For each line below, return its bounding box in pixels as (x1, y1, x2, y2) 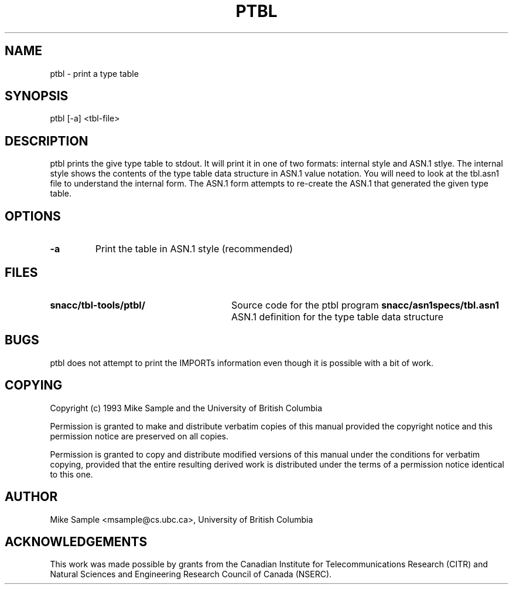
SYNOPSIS (5, 89, 69, 104)
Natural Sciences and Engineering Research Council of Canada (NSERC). (50, 569, 332, 580)
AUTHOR (5, 489, 58, 505)
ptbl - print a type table (50, 68, 139, 79)
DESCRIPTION (5, 133, 88, 148)
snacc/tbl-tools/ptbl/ (50, 299, 145, 311)
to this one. (50, 469, 93, 479)
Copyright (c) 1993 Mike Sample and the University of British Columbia (50, 402, 323, 413)
